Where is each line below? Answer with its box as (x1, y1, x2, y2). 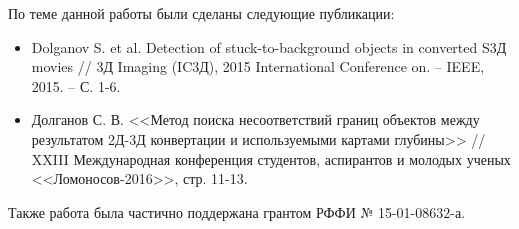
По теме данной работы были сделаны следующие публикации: (8, 3, 395, 23)
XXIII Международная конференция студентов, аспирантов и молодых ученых (31, 148, 511, 169)
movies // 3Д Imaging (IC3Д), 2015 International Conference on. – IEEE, (31, 56, 485, 77)
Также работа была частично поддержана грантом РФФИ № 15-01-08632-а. (8, 201, 466, 222)
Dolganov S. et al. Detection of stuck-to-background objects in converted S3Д (31, 36, 507, 57)
